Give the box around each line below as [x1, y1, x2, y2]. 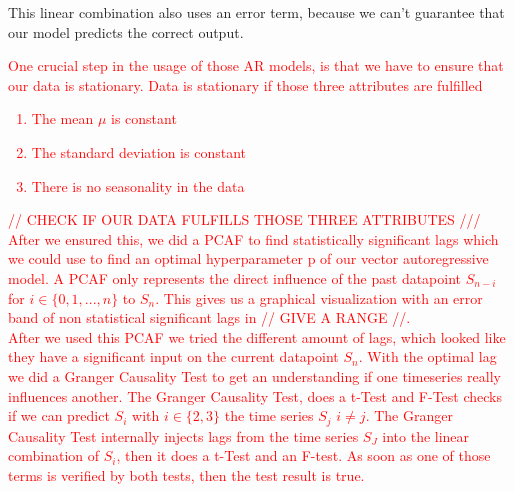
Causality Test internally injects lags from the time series [8, 425, 359, 446]
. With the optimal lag [358, 346, 497, 367]
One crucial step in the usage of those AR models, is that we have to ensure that [8, 55, 504, 76]
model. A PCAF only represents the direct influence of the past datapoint [8, 267, 462, 288]
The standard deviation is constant [31, 141, 246, 162]
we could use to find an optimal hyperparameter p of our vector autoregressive [8, 248, 489, 269]
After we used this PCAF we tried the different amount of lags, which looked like [8, 326, 506, 347]
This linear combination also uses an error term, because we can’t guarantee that [8, 2, 505, 22]
